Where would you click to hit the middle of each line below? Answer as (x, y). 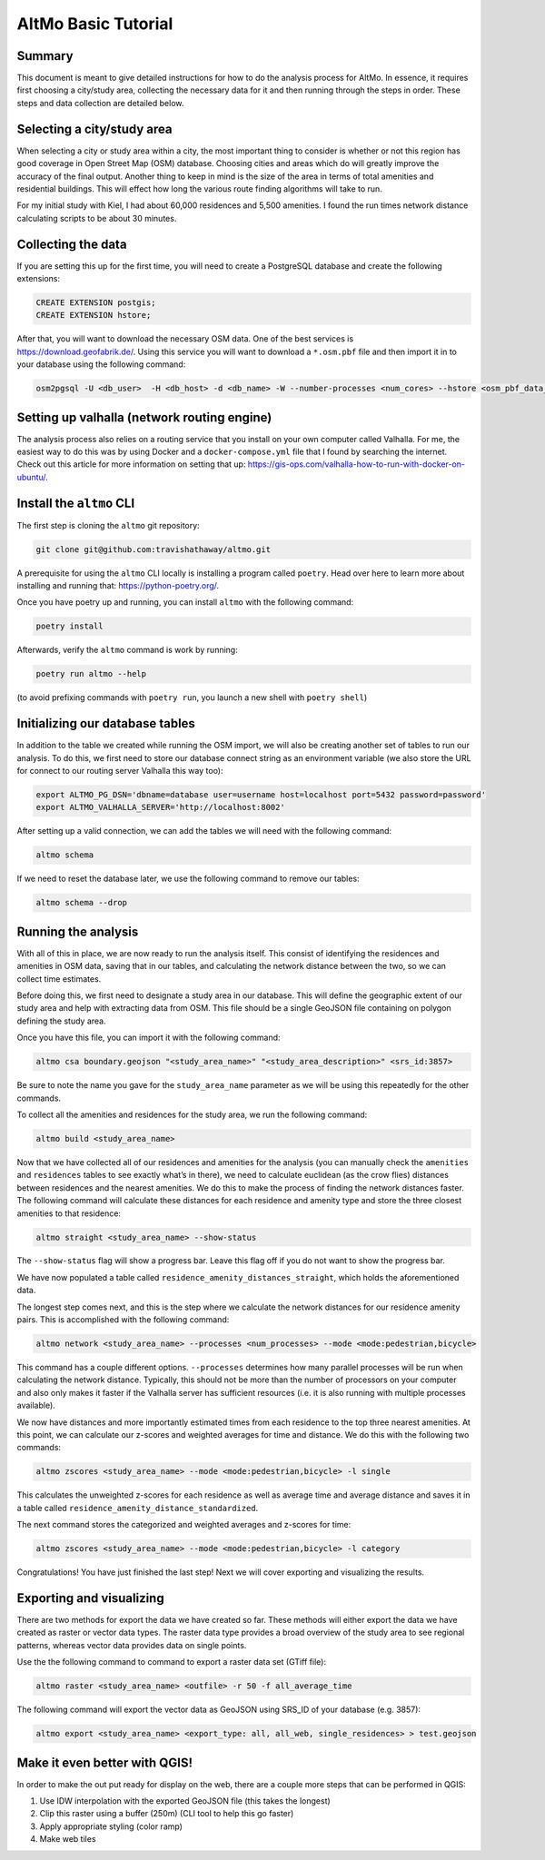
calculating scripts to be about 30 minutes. (97, 218)
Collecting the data (72, 244)
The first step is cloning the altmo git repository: (108, 525)
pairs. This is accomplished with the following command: (123, 1320)
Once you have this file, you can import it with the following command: (149, 1038)
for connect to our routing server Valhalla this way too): (120, 771)
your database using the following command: (101, 364)
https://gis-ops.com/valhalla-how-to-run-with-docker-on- (357, 464)
